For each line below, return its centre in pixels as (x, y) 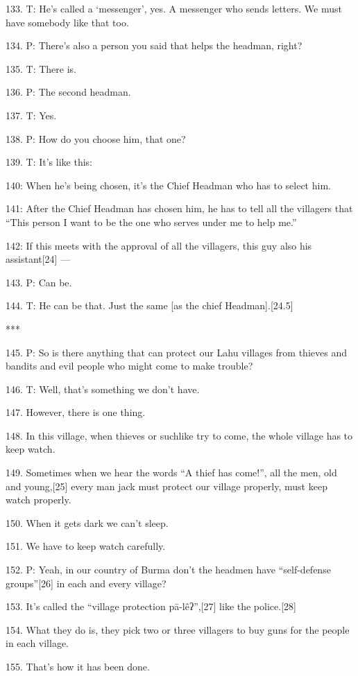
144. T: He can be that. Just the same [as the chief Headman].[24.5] (150, 305)
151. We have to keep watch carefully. (86, 546)
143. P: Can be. (39, 282)
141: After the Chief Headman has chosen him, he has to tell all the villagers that (179, 208)
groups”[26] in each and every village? (86, 583)
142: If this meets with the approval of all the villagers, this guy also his (159, 245)
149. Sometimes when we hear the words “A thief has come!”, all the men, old (171, 473)
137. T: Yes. (31, 115)
